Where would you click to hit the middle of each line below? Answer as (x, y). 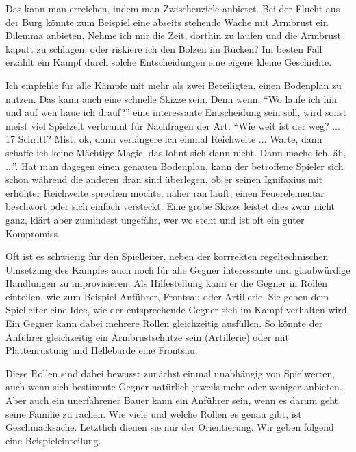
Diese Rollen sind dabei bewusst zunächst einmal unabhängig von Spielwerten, (170, 373)
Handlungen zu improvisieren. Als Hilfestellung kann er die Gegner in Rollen (167, 283)
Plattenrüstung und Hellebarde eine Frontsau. (102, 350)
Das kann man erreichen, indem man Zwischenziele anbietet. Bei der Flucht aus (173, 8)
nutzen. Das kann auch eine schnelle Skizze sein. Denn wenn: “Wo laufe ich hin (171, 98)
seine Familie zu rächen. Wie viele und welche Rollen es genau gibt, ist (154, 413)
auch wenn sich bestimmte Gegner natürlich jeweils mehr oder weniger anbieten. (174, 386)
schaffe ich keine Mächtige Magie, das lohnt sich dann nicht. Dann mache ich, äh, (176, 152)
